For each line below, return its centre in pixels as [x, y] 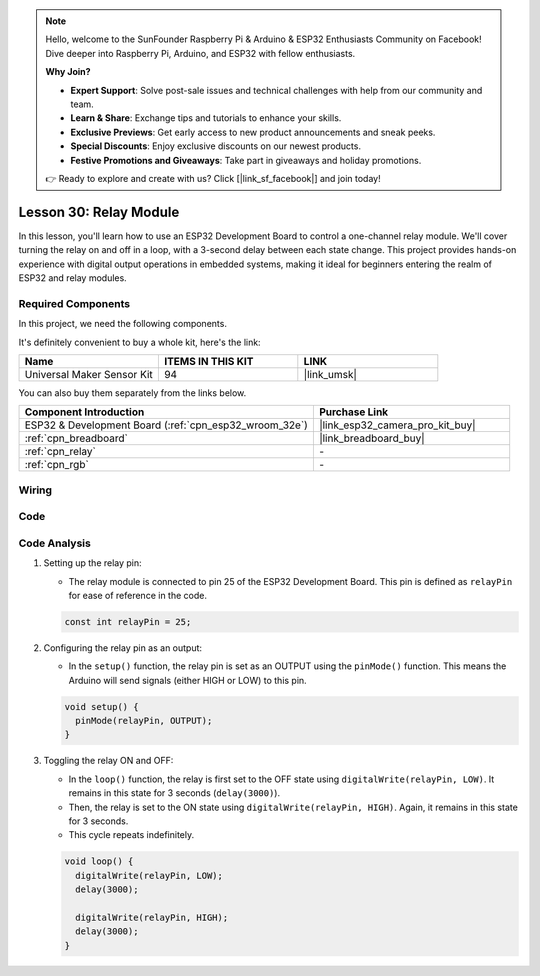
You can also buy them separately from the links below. [132, 392]
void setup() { [101, 706]
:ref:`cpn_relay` [60, 452]
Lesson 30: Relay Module [99, 211]
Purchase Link [353, 412]
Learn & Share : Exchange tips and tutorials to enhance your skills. [206, 118]
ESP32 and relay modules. [72, 277]
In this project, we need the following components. [122, 324]
